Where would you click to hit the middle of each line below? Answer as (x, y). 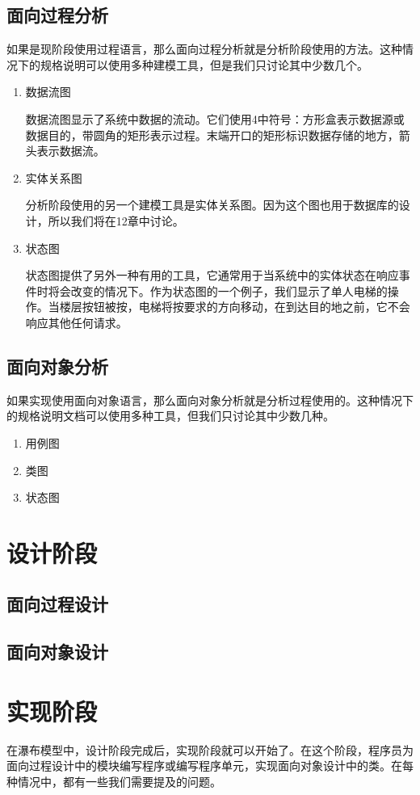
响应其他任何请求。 (76, 322)
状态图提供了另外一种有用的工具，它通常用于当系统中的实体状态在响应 (212, 275)
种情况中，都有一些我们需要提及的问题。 (114, 781)
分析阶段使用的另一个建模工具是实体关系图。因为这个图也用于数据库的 (212, 205)
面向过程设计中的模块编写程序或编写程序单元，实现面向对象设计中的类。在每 (210, 766)
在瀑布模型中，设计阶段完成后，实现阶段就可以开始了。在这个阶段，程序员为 (210, 749)
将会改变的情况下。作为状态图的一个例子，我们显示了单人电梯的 (218, 290)
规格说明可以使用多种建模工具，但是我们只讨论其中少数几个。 (204, 64)
